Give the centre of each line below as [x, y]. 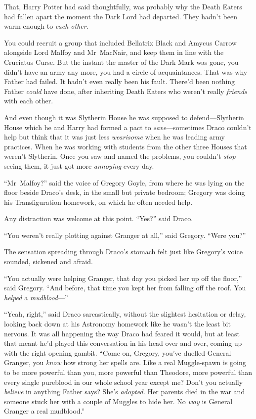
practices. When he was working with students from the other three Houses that [126, 146]
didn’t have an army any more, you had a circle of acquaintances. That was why [126, 71]
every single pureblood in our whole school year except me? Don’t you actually [124, 382]
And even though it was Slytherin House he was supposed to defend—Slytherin [124, 117]
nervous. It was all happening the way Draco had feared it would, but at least [122, 333]
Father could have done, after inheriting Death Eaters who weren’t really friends [126, 91]
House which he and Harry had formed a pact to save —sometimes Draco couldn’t [128, 127]
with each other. [29, 101]
